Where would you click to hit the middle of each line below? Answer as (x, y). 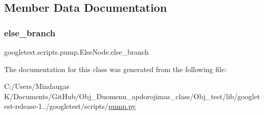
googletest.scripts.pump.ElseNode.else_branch (76, 52)
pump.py (122, 106)
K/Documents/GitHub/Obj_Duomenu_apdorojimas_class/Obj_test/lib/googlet (132, 96)
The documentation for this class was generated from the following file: (115, 69)
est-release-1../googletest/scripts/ (56, 106)
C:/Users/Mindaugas (37, 86)
